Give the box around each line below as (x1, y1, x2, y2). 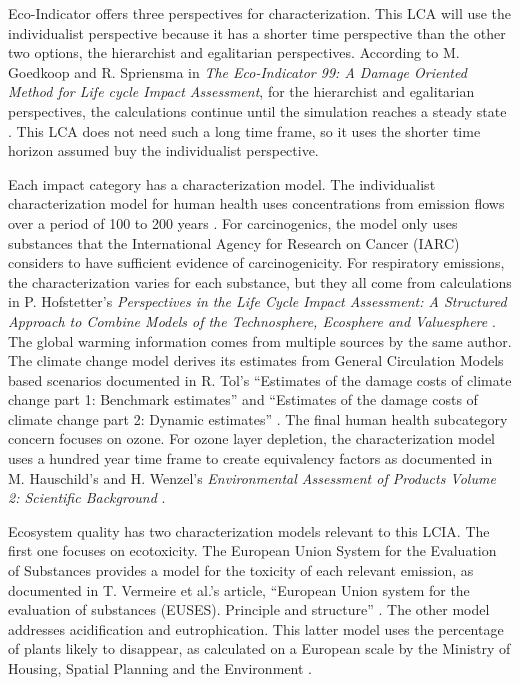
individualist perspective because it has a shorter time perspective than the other (8, 22, 506, 43)
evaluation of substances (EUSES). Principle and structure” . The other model (8, 599, 490, 620)
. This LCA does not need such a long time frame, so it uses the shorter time (8, 120, 481, 141)
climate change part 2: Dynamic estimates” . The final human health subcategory (8, 408, 508, 429)
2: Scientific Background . (8, 487, 166, 508)
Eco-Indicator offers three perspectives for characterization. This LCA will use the (8, 3, 512, 23)
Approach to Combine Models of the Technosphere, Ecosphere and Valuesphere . (8, 310, 496, 331)
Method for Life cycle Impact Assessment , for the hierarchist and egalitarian (8, 81, 475, 102)
